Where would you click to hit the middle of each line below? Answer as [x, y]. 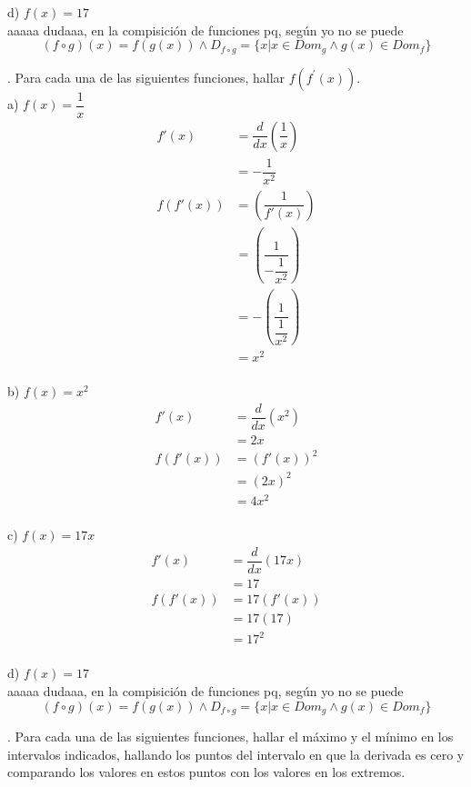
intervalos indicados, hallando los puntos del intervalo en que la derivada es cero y [236, 754]
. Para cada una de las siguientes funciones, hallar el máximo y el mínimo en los [230, 737]
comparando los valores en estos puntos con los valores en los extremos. [206, 772]
